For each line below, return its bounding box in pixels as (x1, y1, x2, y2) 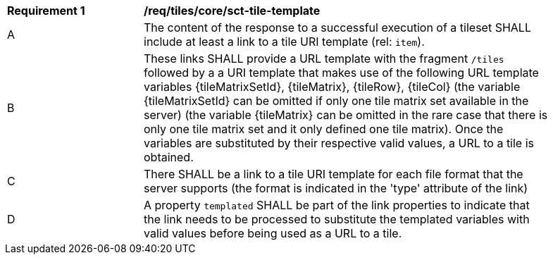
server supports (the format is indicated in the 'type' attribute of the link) (144, 181, 528, 195)
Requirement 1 (7, 4, 85, 18)
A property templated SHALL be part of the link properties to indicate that (144, 198, 530, 212)
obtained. (144, 150, 194, 164)
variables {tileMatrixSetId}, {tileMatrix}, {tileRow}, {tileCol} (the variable (144, 80, 521, 94)
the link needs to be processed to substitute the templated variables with (144, 212, 530, 226)
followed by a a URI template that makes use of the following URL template (144, 66, 539, 80)
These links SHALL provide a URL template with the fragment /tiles (144, 51, 504, 66)
